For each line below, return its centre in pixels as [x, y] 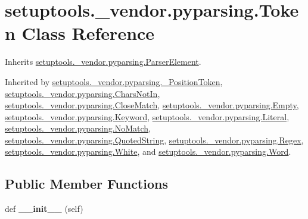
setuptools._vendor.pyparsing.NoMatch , [78, 128]
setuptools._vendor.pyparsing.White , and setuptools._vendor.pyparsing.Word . [148, 151]
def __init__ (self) [44, 209]
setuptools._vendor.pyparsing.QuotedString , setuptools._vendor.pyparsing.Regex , [154, 140]
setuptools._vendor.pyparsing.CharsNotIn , [83, 93]
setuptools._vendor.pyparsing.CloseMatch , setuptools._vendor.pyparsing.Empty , [152, 105]
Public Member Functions [86, 184]
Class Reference [88, 33]
